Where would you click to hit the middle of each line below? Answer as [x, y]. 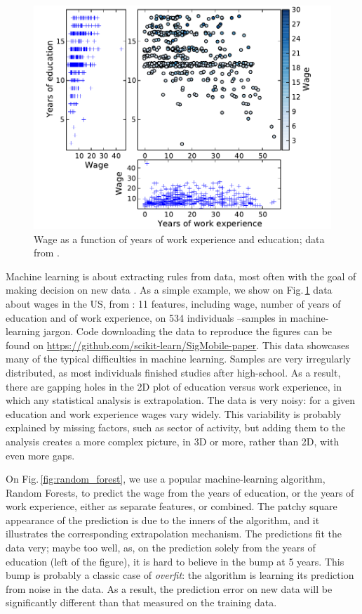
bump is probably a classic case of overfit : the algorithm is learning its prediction [180, 575]
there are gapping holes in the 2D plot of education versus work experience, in [174, 386]
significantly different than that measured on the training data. [141, 602]
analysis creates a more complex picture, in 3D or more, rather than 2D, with [173, 441]
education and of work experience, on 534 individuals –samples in [146, 317]
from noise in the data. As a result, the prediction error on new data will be [169, 588]
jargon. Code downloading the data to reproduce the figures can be [188, 331]
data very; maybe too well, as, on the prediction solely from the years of [161, 548]
